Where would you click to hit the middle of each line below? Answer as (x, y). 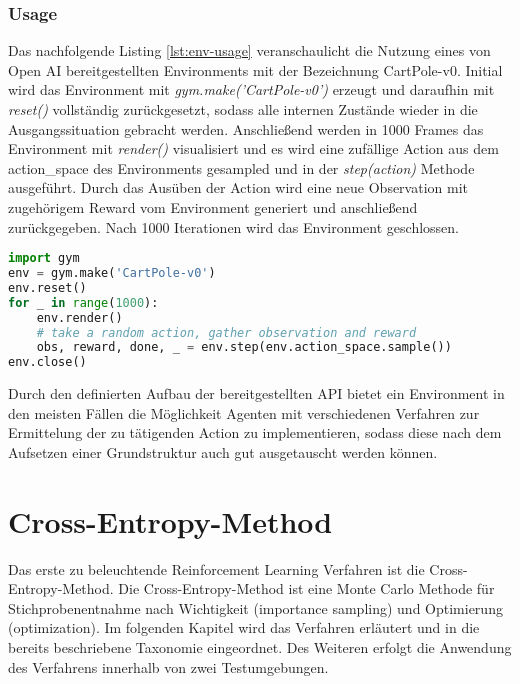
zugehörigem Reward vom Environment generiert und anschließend (213, 206)
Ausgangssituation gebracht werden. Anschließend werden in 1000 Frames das (246, 128)
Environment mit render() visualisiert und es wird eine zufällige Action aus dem (253, 148)
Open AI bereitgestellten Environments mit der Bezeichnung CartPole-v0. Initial (255, 69)
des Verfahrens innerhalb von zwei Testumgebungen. (168, 666)
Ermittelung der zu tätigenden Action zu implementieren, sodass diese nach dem (255, 432)
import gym (44, 258)
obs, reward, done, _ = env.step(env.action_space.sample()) (244, 347)
